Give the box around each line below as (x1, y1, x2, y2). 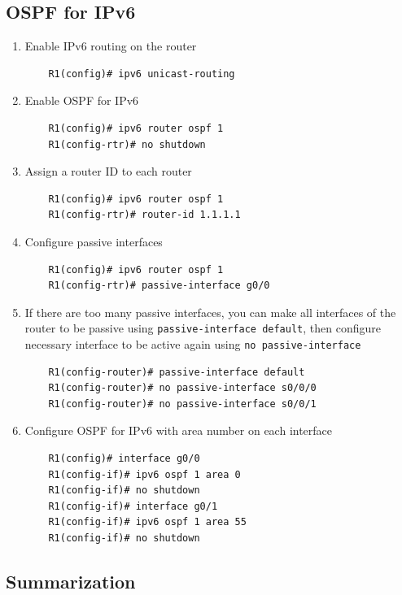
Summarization (6, 568, 136, 593)
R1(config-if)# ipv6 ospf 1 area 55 (48, 516, 247, 528)
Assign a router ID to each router (24, 163, 192, 180)
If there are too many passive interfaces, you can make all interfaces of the (24, 303, 396, 320)
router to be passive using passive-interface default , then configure (24, 319, 381, 337)
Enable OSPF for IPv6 (24, 92, 139, 109)
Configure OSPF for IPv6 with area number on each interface (24, 422, 333, 439)
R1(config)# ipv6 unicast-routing (48, 67, 235, 80)
